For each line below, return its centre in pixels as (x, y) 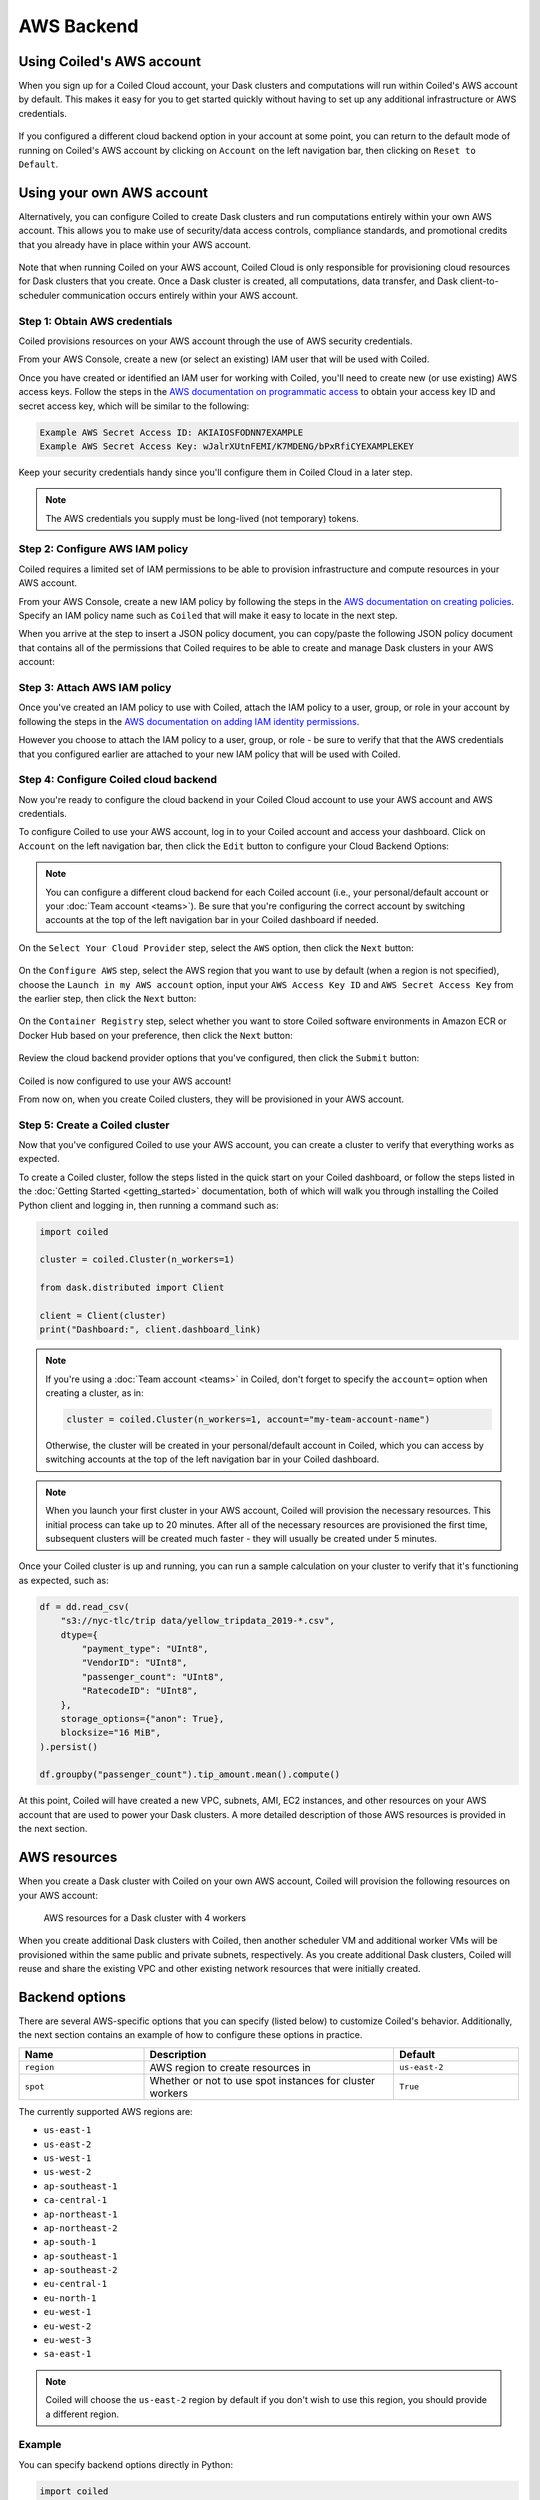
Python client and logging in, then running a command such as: (148, 1205)
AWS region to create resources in (230, 2067)
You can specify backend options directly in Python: (126, 2464)
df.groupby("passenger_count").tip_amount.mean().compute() (190, 1774)
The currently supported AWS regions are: (106, 2111)
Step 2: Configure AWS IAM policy (103, 549)
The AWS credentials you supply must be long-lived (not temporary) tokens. (202, 518)
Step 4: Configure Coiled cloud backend (118, 780)
